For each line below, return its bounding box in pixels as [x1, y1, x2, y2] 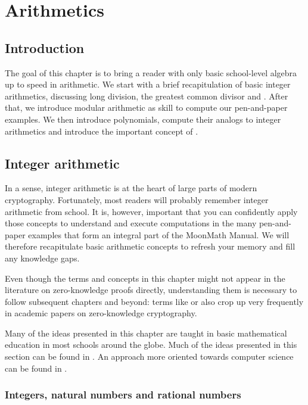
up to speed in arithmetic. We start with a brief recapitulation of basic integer [5, 78, 291, 91]
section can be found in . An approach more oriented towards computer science [5, 350, 294, 363]
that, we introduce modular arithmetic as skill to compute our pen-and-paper [5, 101, 288, 114]
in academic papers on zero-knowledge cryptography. [5, 307, 197, 319]
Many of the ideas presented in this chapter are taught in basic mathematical [5, 326, 287, 339]
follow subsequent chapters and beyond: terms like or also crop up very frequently [5, 295, 304, 307]
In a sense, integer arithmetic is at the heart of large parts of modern [5, 182, 257, 194]
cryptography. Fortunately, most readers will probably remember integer [5, 193, 269, 205]
